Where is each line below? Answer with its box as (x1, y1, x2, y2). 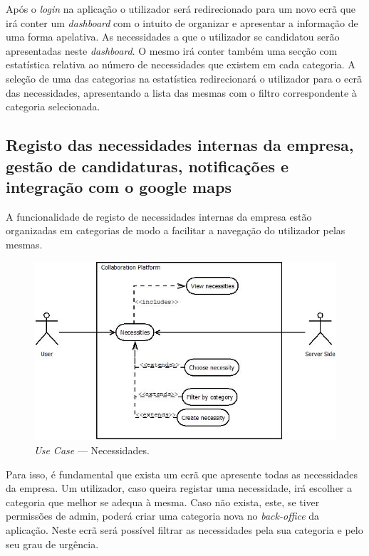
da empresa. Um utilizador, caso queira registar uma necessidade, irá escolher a (6, 481, 353, 495)
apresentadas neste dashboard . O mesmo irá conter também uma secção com (6, 43, 338, 58)
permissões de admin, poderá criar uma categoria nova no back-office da (6, 508, 320, 523)
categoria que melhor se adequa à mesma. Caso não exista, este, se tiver (6, 494, 320, 509)
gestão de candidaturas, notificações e (6, 154, 289, 177)
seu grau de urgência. (6, 536, 99, 551)
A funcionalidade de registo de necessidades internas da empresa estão (6, 209, 312, 224)
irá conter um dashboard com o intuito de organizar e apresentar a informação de (6, 15, 358, 30)
